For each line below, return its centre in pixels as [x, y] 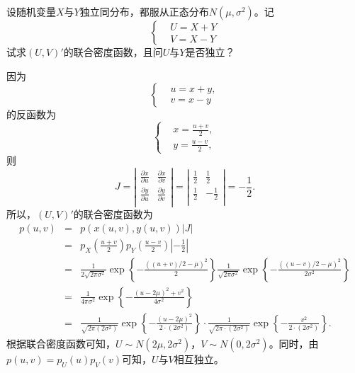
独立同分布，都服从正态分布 [144, 11]
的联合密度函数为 [113, 214]
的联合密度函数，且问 [113, 52]
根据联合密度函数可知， [61, 343]
